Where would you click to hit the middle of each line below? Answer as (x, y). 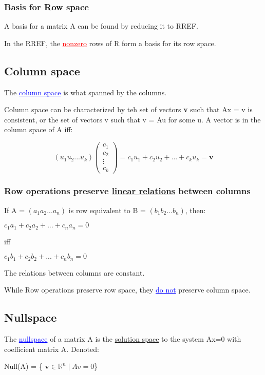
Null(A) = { (23, 366)
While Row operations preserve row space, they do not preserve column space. (127, 290)
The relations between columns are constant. (74, 272)
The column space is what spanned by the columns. (86, 92)
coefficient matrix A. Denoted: (52, 349)
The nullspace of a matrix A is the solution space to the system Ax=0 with (123, 339)
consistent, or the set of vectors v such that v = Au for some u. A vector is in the (132, 119)
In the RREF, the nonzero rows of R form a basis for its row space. (110, 43)
